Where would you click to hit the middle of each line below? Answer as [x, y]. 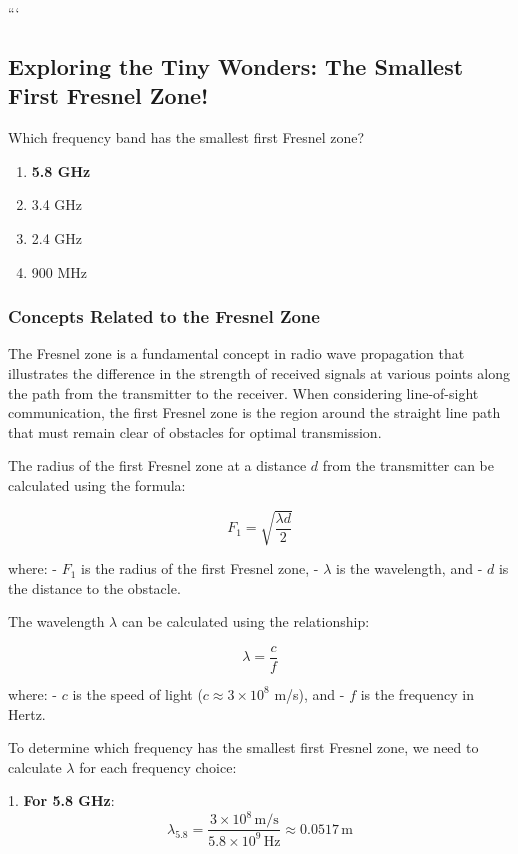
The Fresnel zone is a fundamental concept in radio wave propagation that [236, 353]
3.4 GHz [57, 204]
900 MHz [59, 271]
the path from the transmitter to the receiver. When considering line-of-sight [243, 392]
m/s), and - [309, 693]
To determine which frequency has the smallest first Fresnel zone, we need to [243, 747]
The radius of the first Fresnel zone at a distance [157, 465]
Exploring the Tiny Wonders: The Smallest [236, 65]
